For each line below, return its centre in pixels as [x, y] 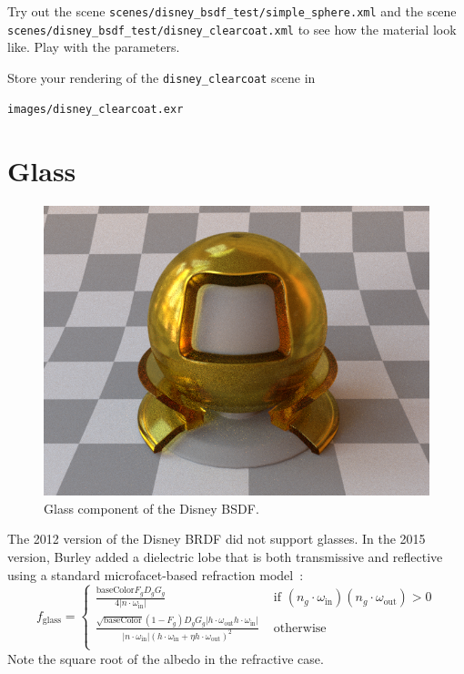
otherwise [300, 628]
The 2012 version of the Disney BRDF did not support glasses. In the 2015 [217, 539]
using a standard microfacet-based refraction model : [156, 574]
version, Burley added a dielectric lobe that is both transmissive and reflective [225, 556]
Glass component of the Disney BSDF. [151, 508]
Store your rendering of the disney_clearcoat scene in [161, 77]
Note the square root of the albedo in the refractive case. [166, 658]
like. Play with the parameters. [94, 47]
